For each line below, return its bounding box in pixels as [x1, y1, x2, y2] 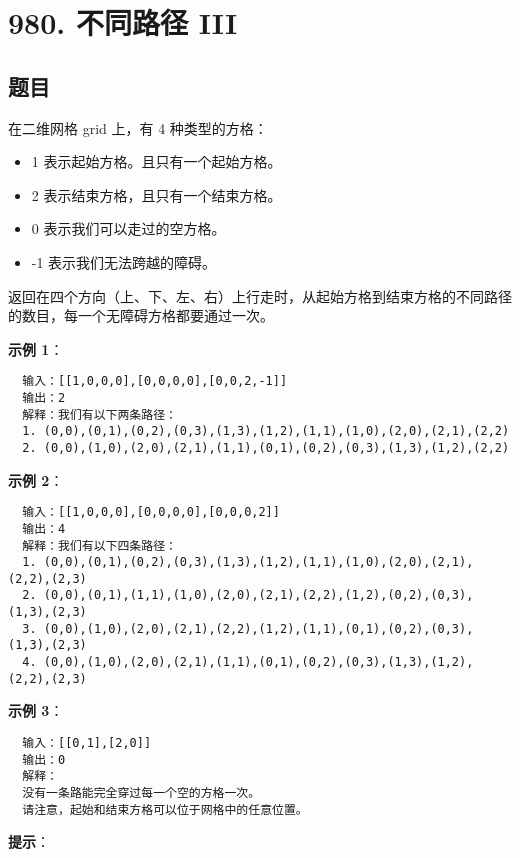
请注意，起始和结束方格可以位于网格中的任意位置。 [22, 802, 308, 817]
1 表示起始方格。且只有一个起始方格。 [31, 151, 282, 172]
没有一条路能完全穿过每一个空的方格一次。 [22, 785, 261, 800]
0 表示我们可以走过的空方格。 [31, 218, 226, 239]
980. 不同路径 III [8, 2, 238, 43]
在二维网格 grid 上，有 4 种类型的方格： [8, 117, 268, 138]
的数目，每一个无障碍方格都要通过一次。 [8, 305, 274, 326]
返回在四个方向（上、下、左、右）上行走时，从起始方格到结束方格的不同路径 [8, 285, 512, 306]
